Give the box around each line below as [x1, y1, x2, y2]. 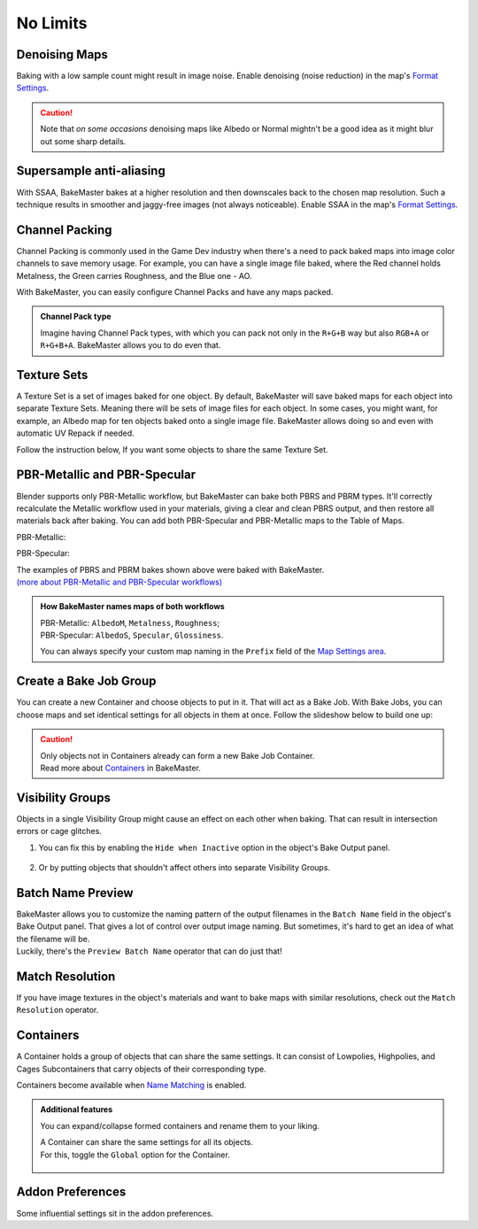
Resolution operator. [16, 1005, 99, 1016]
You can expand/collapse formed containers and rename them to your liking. [40, 1120, 320, 1131]
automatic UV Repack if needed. [16, 428, 135, 438]
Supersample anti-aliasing [16, 164, 166, 179]
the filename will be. [16, 933, 90, 944]
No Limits [16, 13, 88, 33]
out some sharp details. [40, 135, 127, 146]
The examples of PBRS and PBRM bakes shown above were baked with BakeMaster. [16, 564, 325, 575]
